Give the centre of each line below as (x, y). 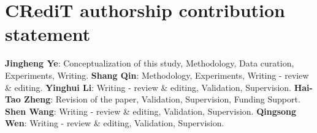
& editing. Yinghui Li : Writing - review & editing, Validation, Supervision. (148, 87)
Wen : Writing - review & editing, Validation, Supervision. (115, 123)
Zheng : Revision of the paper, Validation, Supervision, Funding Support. (162, 99)
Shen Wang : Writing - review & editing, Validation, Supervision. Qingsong (151, 111)
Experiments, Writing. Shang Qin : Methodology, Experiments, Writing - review (157, 75)
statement (48, 34)
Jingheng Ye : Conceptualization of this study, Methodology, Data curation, (150, 63)
